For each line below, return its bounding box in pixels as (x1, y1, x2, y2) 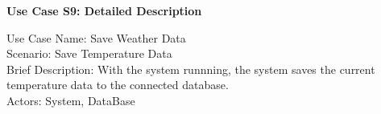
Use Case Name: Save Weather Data (6, 29, 186, 46)
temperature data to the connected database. (6, 76, 229, 93)
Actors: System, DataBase (6, 92, 135, 108)
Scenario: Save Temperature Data (6, 45, 172, 62)
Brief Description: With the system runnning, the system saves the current (6, 60, 375, 77)
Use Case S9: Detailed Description (6, 2, 202, 18)
